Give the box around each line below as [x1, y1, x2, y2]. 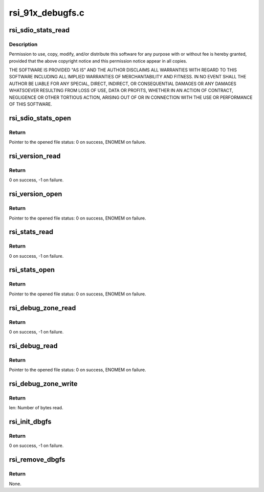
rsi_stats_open [9, 266, 55, 274]
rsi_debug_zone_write [9, 380, 78, 388]
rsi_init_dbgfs [9, 418, 51, 426]
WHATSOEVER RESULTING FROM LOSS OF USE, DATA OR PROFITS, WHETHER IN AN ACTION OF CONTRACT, [9, 88, 233, 93]
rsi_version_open [9, 190, 62, 198]
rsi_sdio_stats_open [9, 114, 71, 122]
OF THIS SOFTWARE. [9, 101, 52, 107]
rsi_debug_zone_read [9, 304, 76, 312]
